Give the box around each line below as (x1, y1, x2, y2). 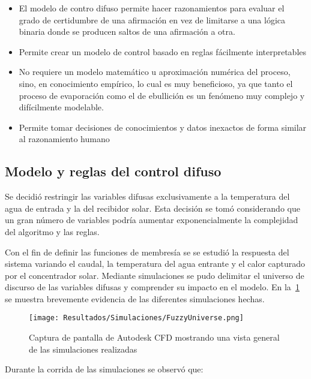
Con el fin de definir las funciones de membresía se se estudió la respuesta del (5, 245, 289, 258)
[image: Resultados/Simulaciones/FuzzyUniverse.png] (29, 314, 244, 323)
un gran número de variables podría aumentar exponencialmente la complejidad (5, 213, 298, 226)
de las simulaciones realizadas (29, 342, 137, 355)
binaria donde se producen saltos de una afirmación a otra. (19, 25, 235, 38)
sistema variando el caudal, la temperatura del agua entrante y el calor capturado (5, 257, 306, 270)
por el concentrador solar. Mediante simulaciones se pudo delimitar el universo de (5, 269, 304, 281)
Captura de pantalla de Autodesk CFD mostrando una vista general (29, 331, 280, 344)
